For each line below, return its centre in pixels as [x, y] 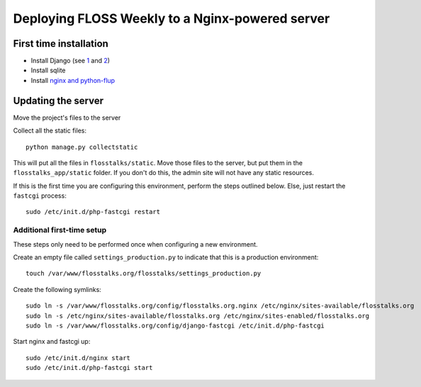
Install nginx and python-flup [73, 80]
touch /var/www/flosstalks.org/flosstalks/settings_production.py [144, 274]
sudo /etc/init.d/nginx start [78, 358]
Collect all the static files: [50, 130]
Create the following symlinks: [57, 289]
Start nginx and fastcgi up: [52, 342]
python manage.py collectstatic [82, 147]
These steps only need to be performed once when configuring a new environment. [135, 244]
